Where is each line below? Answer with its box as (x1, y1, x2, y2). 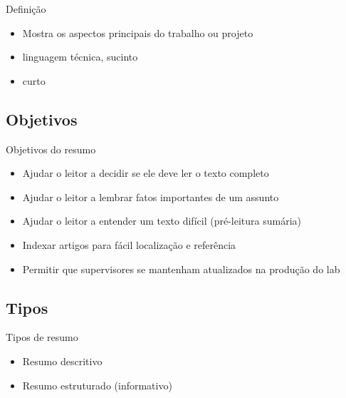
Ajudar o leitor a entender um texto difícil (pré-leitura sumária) (22, 213, 301, 228)
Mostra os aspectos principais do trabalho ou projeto (22, 25, 253, 40)
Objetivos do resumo (6, 141, 96, 156)
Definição (6, 1, 46, 16)
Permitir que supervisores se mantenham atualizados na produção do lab (22, 261, 340, 276)
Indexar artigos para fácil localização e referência (22, 237, 236, 252)
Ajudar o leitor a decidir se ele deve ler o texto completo (22, 165, 269, 180)
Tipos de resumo (6, 330, 78, 345)
